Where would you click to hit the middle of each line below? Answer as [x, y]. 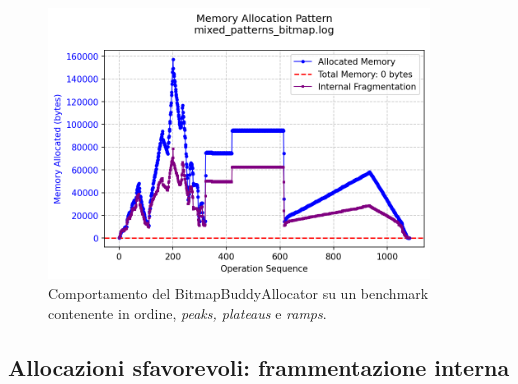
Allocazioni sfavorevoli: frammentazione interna [259, 366]
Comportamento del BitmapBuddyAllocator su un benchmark [238, 292]
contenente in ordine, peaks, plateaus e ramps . [187, 312]
